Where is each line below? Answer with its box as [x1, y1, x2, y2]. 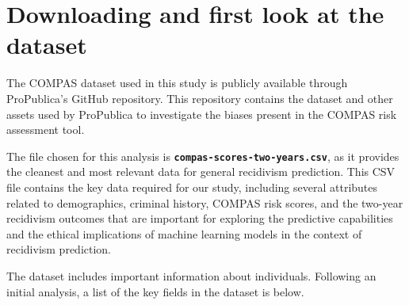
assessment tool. [6, 121, 85, 138]
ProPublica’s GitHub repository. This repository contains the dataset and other [6, 90, 393, 106]
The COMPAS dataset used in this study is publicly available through [6, 74, 348, 91]
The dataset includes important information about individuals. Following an [6, 267, 377, 284]
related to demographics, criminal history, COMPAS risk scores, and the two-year [6, 194, 403, 211]
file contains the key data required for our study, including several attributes [6, 178, 378, 195]
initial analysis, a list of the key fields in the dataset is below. [6, 283, 304, 299]
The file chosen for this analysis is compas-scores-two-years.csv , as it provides [6, 147, 399, 164]
